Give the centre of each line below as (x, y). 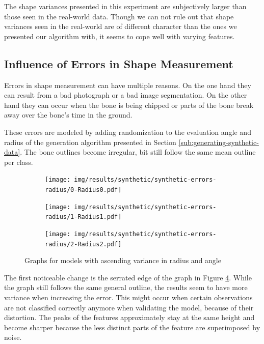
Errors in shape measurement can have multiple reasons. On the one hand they (128, 85)
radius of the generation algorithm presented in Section (90, 142)
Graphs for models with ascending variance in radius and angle (123, 260)
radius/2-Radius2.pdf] (83, 244)
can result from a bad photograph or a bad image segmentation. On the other (126, 95)
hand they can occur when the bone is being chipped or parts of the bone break (129, 105)
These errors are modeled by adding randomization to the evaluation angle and (128, 132)
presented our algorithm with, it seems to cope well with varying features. (120, 36)
